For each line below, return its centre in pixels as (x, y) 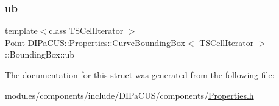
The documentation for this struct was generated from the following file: (140, 75)
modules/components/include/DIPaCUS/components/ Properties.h (129, 95)
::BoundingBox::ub (40, 54)
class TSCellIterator (86, 31)
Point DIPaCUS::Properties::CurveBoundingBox (95, 42)
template (21, 31)
